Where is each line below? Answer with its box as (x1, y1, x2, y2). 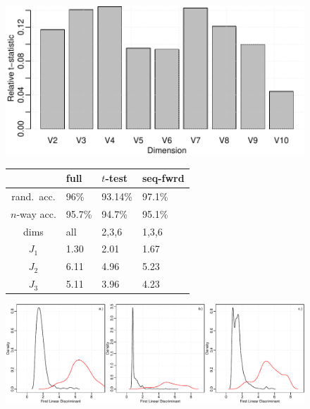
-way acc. (16, 206, 56, 221)
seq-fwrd (142, 171, 185, 185)
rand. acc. (11, 188, 56, 203)
